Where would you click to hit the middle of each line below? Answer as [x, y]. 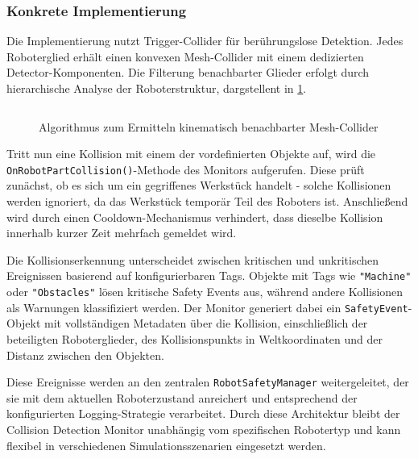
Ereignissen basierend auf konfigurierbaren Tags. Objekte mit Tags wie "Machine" [209, 275]
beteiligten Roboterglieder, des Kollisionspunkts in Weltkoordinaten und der [195, 338]
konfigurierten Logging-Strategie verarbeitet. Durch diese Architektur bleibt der [203, 413]
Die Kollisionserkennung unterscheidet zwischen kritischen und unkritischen [193, 259]
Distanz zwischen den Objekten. [85, 355]
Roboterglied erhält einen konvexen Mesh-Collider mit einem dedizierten [185, 56]
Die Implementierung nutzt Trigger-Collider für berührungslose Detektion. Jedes [205, 41]
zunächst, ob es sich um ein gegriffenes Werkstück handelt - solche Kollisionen [199, 185]
